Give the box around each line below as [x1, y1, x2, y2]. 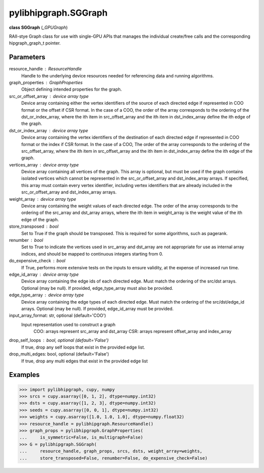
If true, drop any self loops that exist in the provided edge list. [21, 344, 145, 350]
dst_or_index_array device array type [9, 127, 88, 133]
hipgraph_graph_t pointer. [9, 40, 61, 46]
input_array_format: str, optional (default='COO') [9, 312, 106, 318]
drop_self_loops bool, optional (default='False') [9, 337, 109, 343]
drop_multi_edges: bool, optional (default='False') [9, 351, 110, 357]
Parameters [9, 53, 45, 61]
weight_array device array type [9, 196, 77, 202]
